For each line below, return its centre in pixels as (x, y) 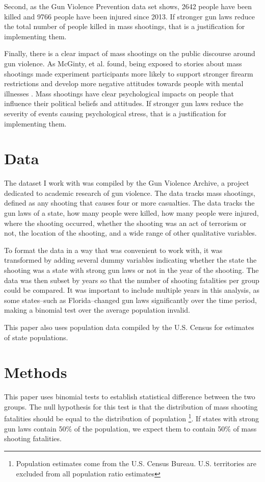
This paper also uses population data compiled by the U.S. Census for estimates (129, 327)
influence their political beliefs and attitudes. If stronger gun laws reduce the (124, 103)
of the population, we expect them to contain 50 (150, 428)
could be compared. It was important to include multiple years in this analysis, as (132, 290)
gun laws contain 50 (35, 428)
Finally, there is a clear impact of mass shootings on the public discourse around (130, 53)
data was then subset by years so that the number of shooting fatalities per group (132, 280)
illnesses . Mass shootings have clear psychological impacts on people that (119, 93)
